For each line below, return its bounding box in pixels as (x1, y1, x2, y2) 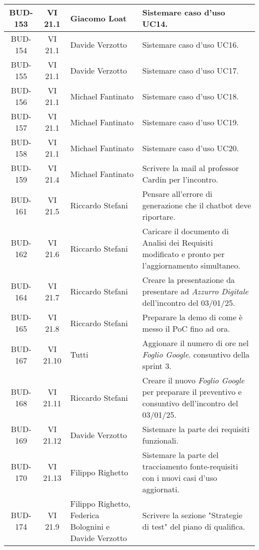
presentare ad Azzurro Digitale (142, 285, 249, 297)
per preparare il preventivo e (142, 386, 242, 397)
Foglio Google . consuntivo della (142, 349, 250, 360)
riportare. (142, 211, 176, 222)
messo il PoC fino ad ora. (142, 323, 230, 334)
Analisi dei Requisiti (142, 237, 213, 248)
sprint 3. (142, 360, 172, 371)
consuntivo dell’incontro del (142, 397, 238, 409)
